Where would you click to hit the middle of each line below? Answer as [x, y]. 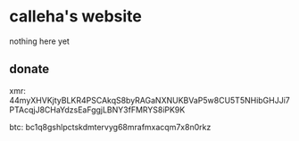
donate [29, 69]
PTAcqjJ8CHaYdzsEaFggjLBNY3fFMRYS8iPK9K [97, 110]
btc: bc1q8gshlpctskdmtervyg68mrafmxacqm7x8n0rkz [110, 127]
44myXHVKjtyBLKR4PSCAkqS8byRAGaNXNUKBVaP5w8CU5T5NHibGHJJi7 [149, 100]
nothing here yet [39, 41]
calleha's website [76, 17]
